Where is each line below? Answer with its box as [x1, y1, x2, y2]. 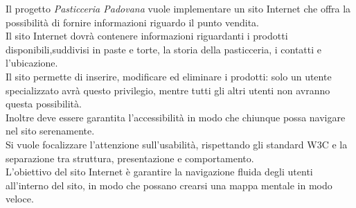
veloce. [6, 191, 34, 206]
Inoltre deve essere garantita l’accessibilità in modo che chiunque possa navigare [6, 110, 346, 124]
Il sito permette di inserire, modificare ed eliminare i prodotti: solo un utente [6, 69, 332, 83]
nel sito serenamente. [6, 123, 95, 138]
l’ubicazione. [6, 55, 58, 70]
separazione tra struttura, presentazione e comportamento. [6, 150, 254, 165]
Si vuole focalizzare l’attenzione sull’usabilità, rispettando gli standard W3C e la [6, 137, 348, 151]
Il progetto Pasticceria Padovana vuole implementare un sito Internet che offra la [6, 1, 351, 15]
